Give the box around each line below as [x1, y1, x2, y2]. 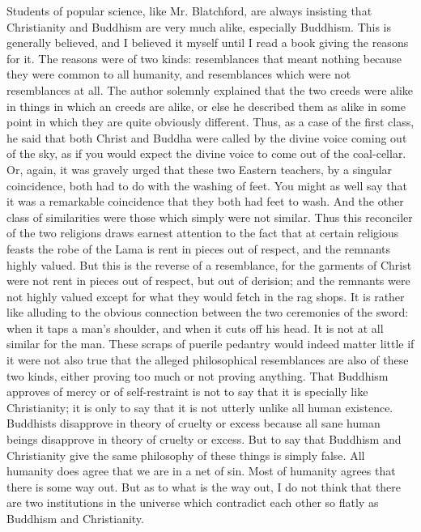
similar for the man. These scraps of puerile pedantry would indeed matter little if [6, 335, 415, 352]
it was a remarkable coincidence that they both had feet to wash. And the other [6, 193, 404, 210]
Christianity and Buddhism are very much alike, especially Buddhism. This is [6, 18, 392, 35]
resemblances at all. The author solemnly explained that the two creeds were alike [6, 81, 414, 98]
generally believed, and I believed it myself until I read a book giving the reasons [6, 34, 409, 51]
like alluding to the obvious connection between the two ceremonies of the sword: [6, 304, 409, 321]
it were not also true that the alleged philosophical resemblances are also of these [6, 351, 409, 368]
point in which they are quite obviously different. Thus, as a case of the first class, [6, 113, 415, 130]
